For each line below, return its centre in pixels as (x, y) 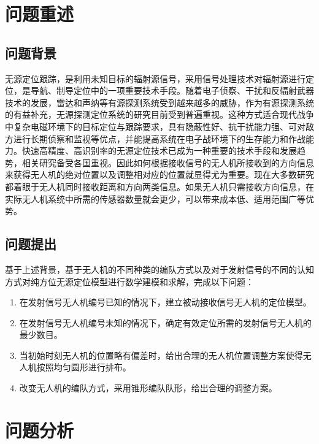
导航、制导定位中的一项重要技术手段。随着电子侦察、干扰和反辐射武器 (172, 90)
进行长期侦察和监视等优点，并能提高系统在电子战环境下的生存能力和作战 (159, 138)
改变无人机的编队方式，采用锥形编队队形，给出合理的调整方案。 (148, 388)
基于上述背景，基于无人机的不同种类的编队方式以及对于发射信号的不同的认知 (159, 269)
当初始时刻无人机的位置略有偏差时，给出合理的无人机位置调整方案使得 (161, 355)
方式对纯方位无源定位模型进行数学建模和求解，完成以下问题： (129, 281)
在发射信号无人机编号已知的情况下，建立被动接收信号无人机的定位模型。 (165, 302)
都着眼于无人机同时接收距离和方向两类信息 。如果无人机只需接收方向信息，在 (159, 186)
